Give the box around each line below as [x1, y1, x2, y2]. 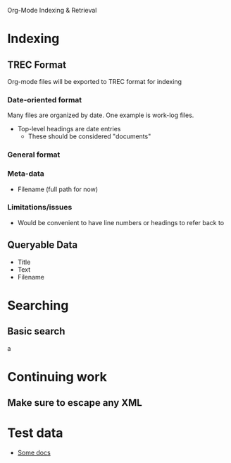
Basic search [7, 325, 65, 337]
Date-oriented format [7, 95, 82, 104]
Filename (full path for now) [17, 185, 99, 193]
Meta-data [7, 169, 44, 179]
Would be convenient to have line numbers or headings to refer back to [17, 218, 224, 227]
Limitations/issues [7, 203, 73, 212]
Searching [7, 297, 69, 313]
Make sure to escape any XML [7, 397, 142, 409]
